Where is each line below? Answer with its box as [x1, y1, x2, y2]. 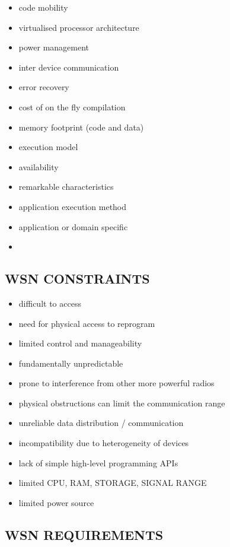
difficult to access [18, 297, 81, 309]
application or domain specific [18, 220, 128, 233]
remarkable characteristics [18, 180, 114, 193]
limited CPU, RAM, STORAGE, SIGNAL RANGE [18, 476, 207, 489]
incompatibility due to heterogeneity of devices [18, 437, 189, 449]
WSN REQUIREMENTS [5, 525, 164, 543]
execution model [18, 141, 78, 153]
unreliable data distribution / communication [18, 416, 184, 429]
